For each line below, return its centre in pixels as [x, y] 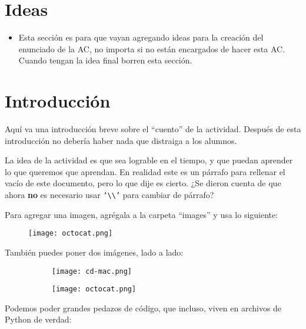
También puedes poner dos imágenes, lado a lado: [94, 252]
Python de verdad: [38, 319]
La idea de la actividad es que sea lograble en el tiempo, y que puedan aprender [149, 160]
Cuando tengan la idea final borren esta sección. [105, 60]
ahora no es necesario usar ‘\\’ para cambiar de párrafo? [109, 194]
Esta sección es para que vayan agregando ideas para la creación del [141, 37]
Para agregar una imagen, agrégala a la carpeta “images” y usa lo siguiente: [142, 214]
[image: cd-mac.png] [92, 271]
